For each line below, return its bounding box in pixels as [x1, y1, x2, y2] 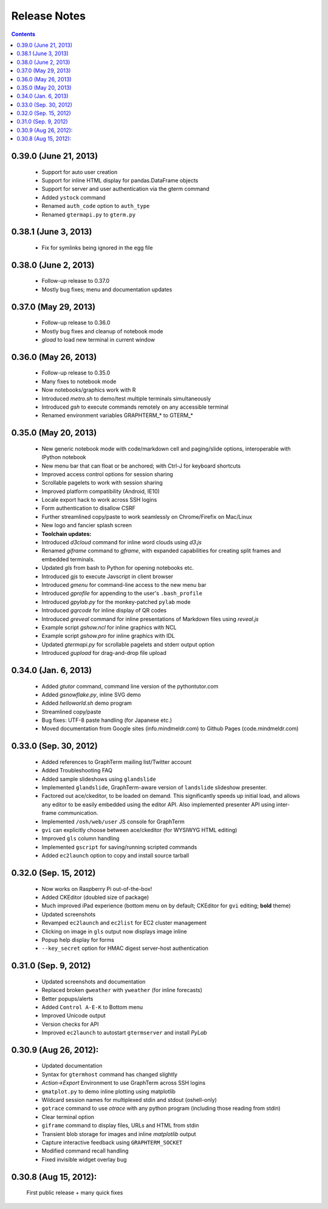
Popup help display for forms [41, 936, 115, 943]
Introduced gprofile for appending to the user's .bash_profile [41, 590, 203, 597]
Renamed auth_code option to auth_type [41, 203, 150, 210]
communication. [58, 809, 98, 817]
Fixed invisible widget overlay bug [41, 1155, 127, 1163]
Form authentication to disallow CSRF [41, 505, 136, 512]
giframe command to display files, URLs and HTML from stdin [41, 1122, 199, 1129]
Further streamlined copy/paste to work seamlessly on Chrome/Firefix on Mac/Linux [41, 513, 252, 520]
